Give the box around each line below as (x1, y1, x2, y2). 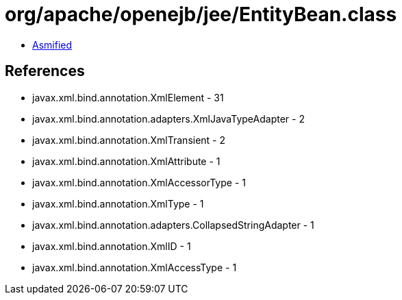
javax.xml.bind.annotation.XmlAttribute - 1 (32, 155, 221, 167)
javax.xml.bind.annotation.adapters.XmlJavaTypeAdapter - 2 (32, 112, 305, 125)
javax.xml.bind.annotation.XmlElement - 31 (32, 91, 224, 103)
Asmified (32, 38, 73, 51)
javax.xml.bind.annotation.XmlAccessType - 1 (32, 261, 237, 273)
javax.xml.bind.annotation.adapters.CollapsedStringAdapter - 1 (32, 218, 314, 231)
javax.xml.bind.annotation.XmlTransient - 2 (32, 134, 226, 146)
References (5, 62, 85, 80)
